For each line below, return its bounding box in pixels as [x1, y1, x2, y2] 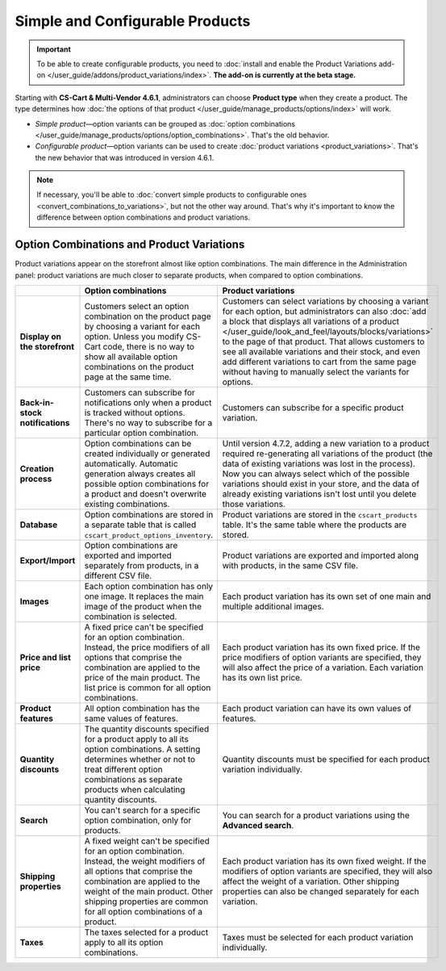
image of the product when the [84, 601, 202, 612]
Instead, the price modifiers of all [84, 642, 210, 653]
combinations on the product [84, 361, 194, 372]
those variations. [222, 498, 286, 509]
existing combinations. [84, 498, 170, 509]
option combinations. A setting [84, 743, 201, 755]
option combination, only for [84, 814, 192, 826]
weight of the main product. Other [84, 885, 214, 897]
